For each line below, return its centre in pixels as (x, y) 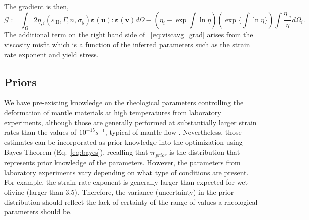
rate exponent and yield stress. (51, 54)
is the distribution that (205, 152)
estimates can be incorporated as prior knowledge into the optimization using (123, 142)
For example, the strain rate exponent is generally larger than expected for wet (126, 182)
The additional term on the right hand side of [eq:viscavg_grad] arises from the (129, 34)
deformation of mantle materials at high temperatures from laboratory (113, 112)
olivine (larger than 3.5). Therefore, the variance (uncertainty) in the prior (119, 192)
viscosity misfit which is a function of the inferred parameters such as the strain (127, 44)
